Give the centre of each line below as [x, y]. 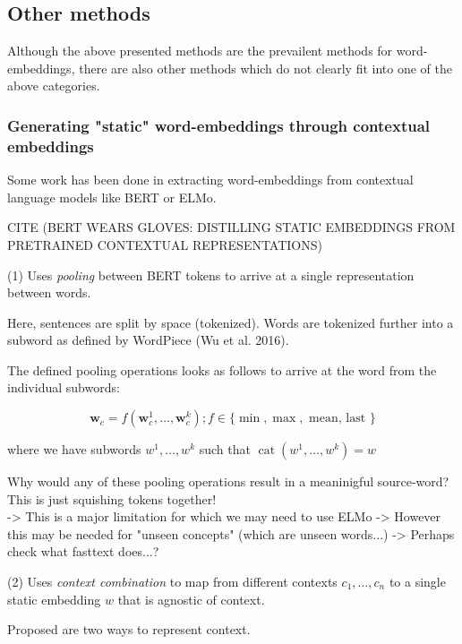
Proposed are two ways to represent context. [129, 629]
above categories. [54, 86]
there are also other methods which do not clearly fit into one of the [265, 68]
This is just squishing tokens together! [112, 498]
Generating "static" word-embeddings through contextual [219, 125]
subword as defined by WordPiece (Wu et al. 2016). [148, 340]
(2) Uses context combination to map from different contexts [172, 582]
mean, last [338, 419]
